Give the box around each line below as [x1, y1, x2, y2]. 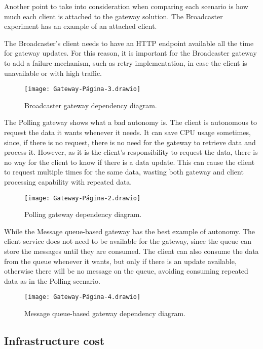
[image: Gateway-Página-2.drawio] [24, 194, 141, 202]
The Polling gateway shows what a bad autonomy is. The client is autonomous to [4, 117, 257, 127]
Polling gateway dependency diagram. [24, 209, 142, 220]
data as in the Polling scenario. [4, 275, 100, 286]
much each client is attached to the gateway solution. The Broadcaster [4, 11, 223, 21]
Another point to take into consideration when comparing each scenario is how [4, 1, 248, 11]
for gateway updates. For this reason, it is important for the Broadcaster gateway [4, 48, 257, 58]
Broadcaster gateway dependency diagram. [24, 100, 157, 110]
